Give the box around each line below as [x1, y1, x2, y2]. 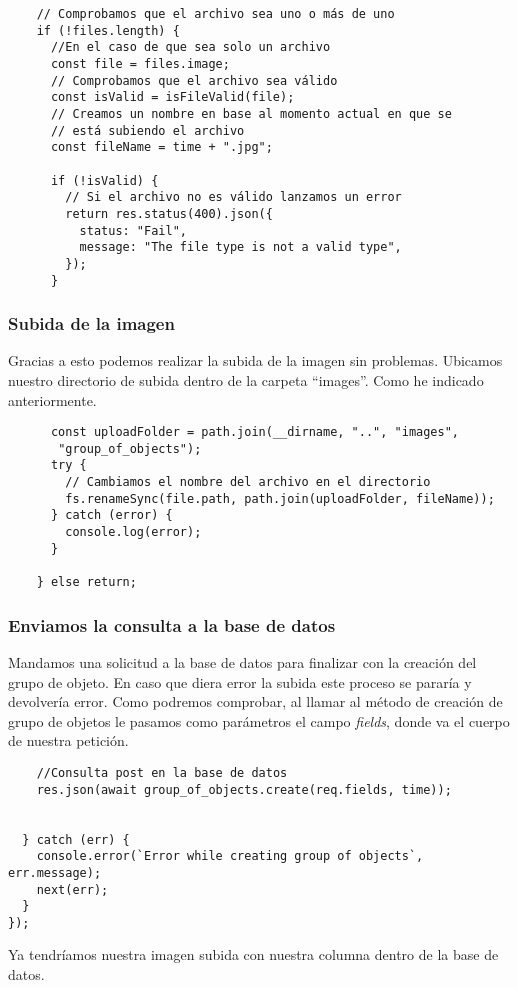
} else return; [36, 575, 137, 590]
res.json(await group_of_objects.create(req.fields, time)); [36, 782, 452, 797]
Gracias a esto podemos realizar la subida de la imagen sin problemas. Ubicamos [8, 350, 503, 371]
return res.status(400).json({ [65, 206, 273, 221]
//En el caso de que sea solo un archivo [50, 40, 331, 55]
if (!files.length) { [36, 23, 180, 38]
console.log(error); [65, 525, 202, 540]
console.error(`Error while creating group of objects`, [36, 849, 424, 864]
